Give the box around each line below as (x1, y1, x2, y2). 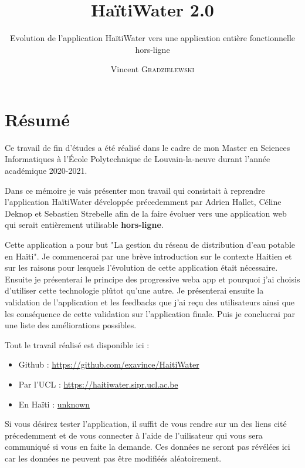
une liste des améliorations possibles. (5, 319, 137, 331)
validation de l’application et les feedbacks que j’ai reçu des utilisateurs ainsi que (5, 295, 295, 308)
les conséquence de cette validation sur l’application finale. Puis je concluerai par (5, 307, 295, 319)
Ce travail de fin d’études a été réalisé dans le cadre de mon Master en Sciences (5, 141, 290, 153)
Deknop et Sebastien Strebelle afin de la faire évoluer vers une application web (5, 207, 287, 219)
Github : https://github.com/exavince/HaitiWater (18, 358, 199, 371)
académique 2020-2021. (5, 164, 87, 177)
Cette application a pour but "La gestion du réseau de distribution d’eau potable (5, 238, 296, 250)
